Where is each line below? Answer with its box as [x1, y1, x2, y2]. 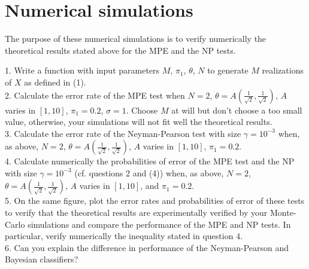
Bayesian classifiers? [5, 253, 78, 265]
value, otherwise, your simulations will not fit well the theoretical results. [5, 115, 272, 128]
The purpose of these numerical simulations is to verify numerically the [5, 32, 266, 45]
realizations [262, 64, 304, 77]
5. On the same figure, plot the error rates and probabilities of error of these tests [5, 194, 305, 207]
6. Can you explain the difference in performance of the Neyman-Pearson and [5, 241, 289, 253]
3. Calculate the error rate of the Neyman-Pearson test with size [5, 127, 241, 139]
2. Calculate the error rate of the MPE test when [5, 88, 185, 101]
